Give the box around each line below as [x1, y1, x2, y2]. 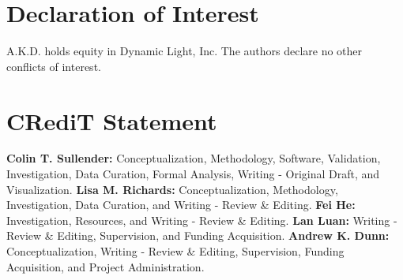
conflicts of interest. [6, 58, 101, 74]
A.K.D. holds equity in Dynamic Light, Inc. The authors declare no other [6, 43, 363, 59]
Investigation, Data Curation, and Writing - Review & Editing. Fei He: [6, 196, 356, 213]
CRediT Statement [6, 104, 217, 136]
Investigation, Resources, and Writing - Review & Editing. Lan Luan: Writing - [6, 211, 397, 228]
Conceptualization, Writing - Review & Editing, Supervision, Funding [6, 243, 345, 259]
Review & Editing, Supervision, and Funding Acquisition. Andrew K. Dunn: [6, 227, 390, 244]
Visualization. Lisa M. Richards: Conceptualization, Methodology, [6, 181, 338, 197]
